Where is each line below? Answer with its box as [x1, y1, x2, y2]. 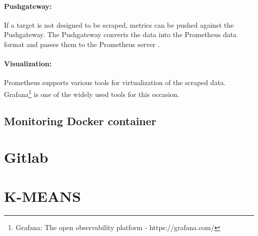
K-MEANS [4, 186, 81, 206]
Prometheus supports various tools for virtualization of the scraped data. [4, 77, 226, 88]
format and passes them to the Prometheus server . [4, 39, 160, 49]
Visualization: [4, 58, 52, 69]
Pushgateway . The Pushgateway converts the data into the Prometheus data [4, 29, 237, 40]
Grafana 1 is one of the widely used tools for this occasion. [4, 87, 180, 99]
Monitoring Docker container [4, 113, 157, 128]
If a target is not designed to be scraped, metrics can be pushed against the [4, 19, 234, 30]
